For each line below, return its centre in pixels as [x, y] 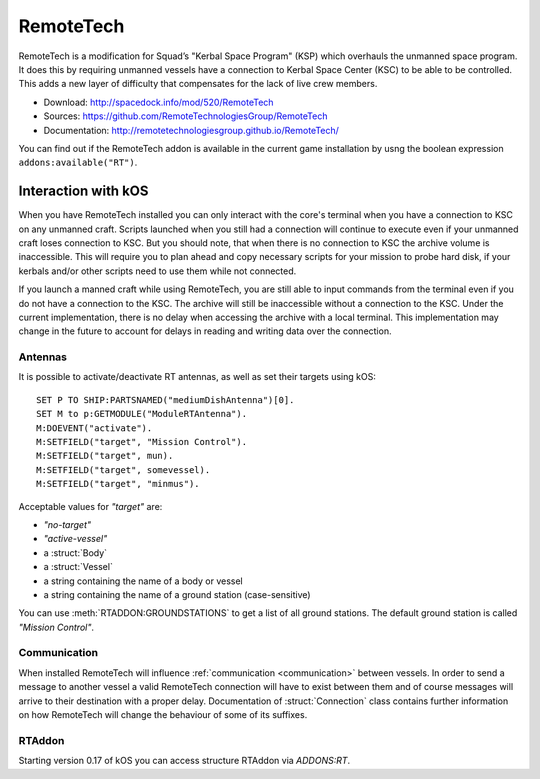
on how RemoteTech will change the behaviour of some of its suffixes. [163, 715]
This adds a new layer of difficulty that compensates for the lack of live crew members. [198, 84]
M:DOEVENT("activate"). [94, 428]
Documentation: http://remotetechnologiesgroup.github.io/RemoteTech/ [191, 130]
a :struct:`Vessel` [78, 567]
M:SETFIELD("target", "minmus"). [118, 484]
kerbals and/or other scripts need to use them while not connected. [157, 271]
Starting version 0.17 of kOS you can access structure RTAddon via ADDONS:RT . [184, 761]
